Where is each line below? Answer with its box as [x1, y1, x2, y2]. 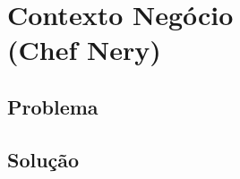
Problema [7, 92, 99, 120]
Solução [7, 145, 80, 173]
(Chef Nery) [7, 31, 161, 68]
